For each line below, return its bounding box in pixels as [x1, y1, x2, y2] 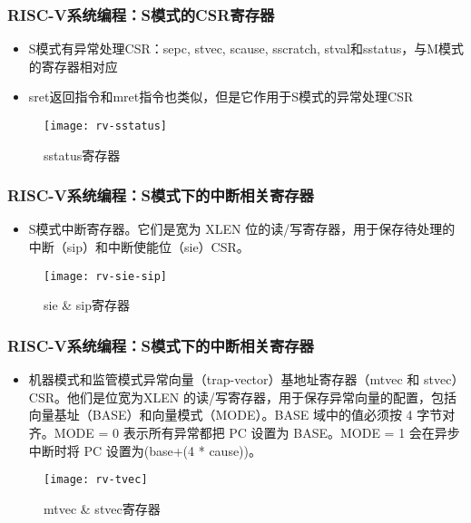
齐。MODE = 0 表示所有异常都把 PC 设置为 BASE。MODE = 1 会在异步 [28, 422, 460, 441]
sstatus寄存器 [44, 145, 121, 164]
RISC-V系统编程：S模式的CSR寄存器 [7, 3, 275, 25]
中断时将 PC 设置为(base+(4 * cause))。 [28, 441, 262, 460]
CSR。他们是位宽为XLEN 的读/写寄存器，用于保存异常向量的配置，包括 [28, 387, 456, 406]
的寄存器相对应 [28, 56, 118, 75]
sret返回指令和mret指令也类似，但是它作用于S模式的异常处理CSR [28, 87, 414, 106]
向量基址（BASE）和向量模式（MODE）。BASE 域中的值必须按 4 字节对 [28, 405, 456, 424]
